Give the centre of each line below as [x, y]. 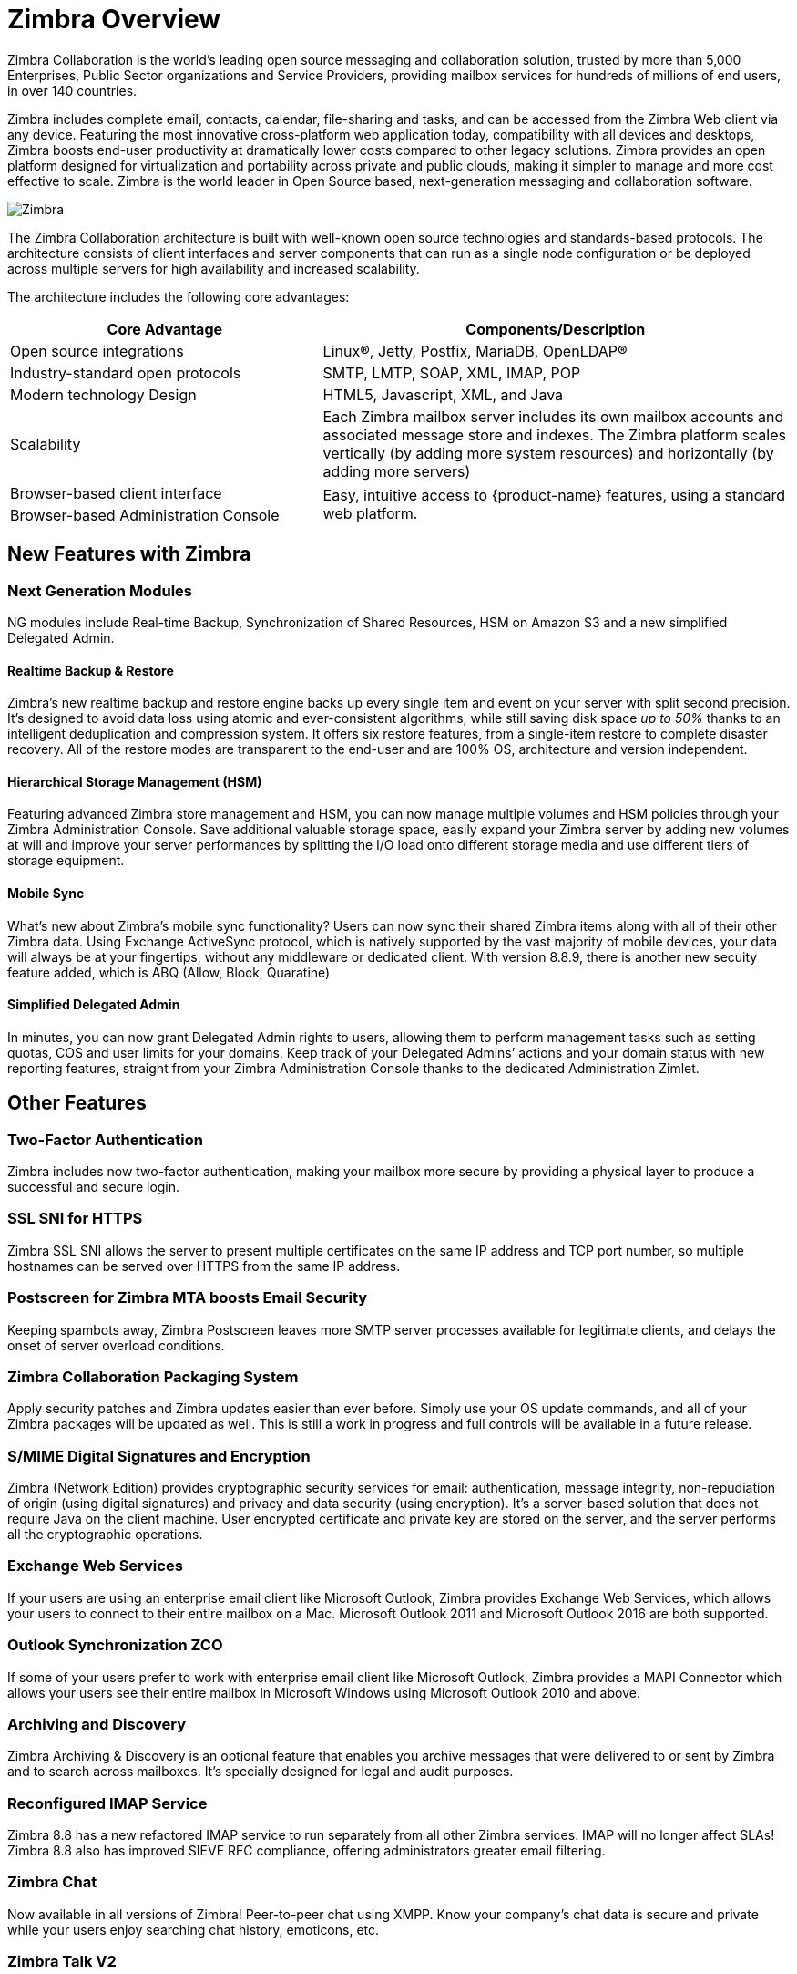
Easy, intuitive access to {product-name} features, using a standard [554, 495]
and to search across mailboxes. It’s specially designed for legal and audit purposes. [261, 1772]
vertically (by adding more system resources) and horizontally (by [548, 453]
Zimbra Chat [52, 1882]
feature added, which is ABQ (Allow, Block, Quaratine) [169, 972]
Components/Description [556, 329]
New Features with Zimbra [129, 554]
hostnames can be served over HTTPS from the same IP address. [204, 1266]
